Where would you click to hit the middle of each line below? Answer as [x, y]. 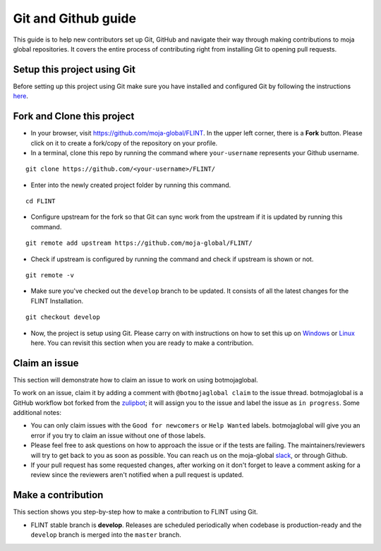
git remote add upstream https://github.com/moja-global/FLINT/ [139, 243]
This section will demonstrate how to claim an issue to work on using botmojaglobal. [135, 380]
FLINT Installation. [57, 301]
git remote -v [50, 275]
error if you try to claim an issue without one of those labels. [118, 435]
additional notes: [37, 413]
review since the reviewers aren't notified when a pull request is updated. [137, 475]
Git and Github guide [75, 18]
